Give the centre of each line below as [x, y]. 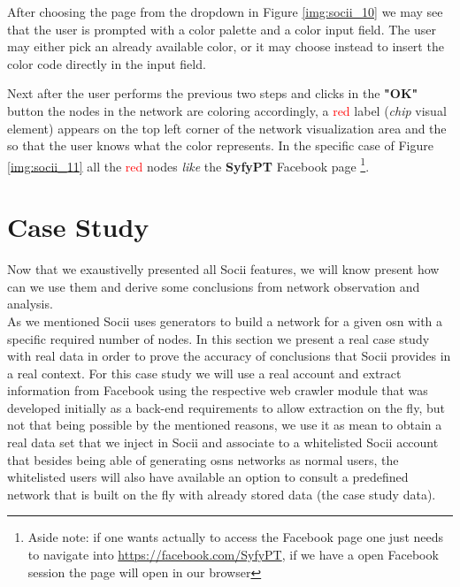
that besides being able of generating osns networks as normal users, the [203, 459]
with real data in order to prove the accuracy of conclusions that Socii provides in [229, 356]
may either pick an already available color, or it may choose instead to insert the [226, 46]
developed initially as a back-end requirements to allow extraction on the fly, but [226, 407]
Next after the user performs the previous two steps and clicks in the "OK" [213, 93]
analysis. [30, 304]
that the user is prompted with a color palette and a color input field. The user [222, 29]
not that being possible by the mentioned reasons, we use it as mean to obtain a [225, 425]
